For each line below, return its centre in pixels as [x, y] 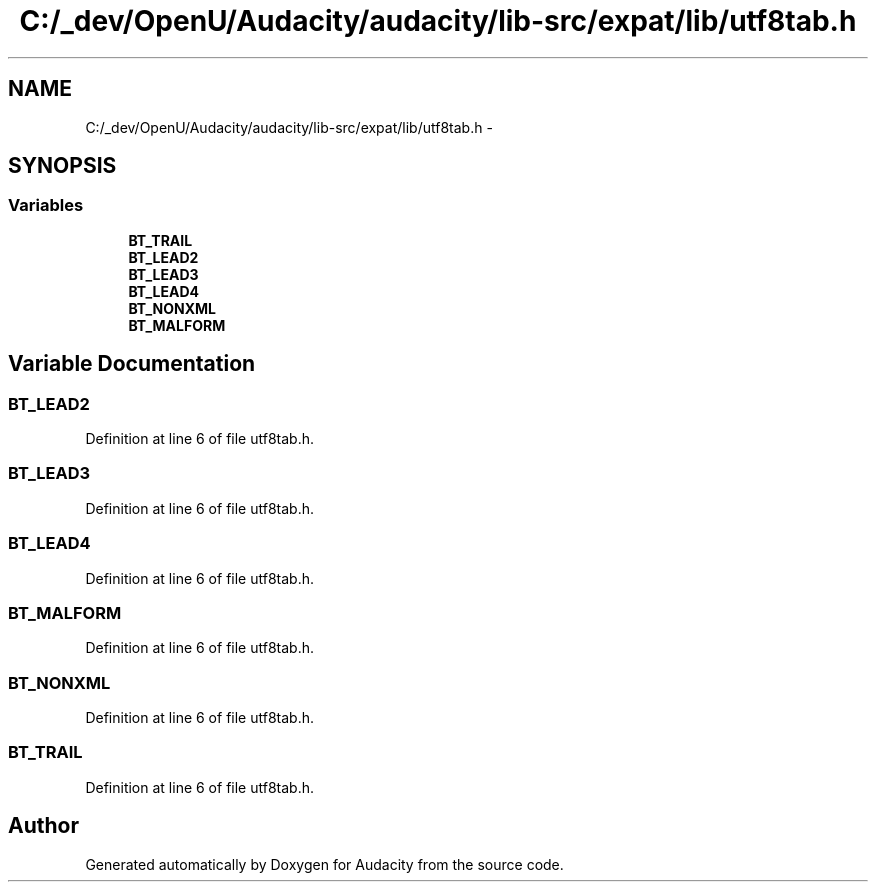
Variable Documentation [132, 364]
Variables [46, 205]
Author [43, 826]
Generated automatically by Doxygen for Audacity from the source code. [324, 864]
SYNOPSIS [62, 166]
